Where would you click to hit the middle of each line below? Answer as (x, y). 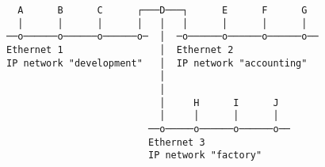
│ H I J (219, 102)
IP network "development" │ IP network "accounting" (157, 63)
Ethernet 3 (176, 142)
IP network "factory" (205, 156)
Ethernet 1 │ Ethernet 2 (120, 49)
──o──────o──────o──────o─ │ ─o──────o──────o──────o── (162, 37)
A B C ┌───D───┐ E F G (162, 10)
